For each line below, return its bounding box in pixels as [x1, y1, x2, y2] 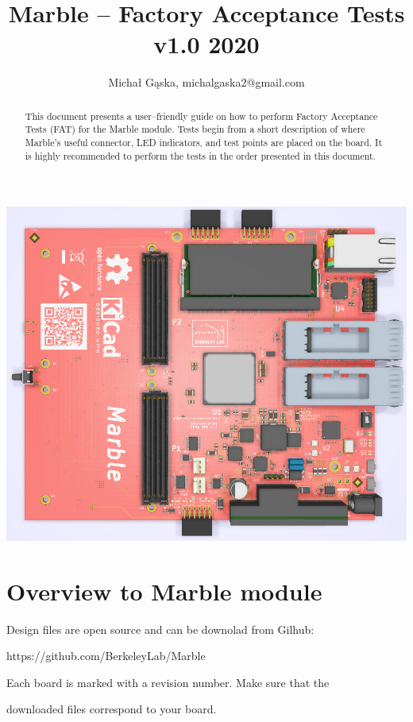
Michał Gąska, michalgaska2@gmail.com [108, 74, 305, 91]
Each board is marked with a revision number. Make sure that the [6, 674, 330, 690]
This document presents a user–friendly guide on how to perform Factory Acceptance [25, 109, 378, 122]
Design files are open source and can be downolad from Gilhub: [6, 620, 315, 637]
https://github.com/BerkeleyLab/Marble [6, 647, 206, 664]
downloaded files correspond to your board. [6, 701, 217, 717]
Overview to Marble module [6, 574, 322, 607]
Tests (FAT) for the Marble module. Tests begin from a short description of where [25, 122, 365, 136]
